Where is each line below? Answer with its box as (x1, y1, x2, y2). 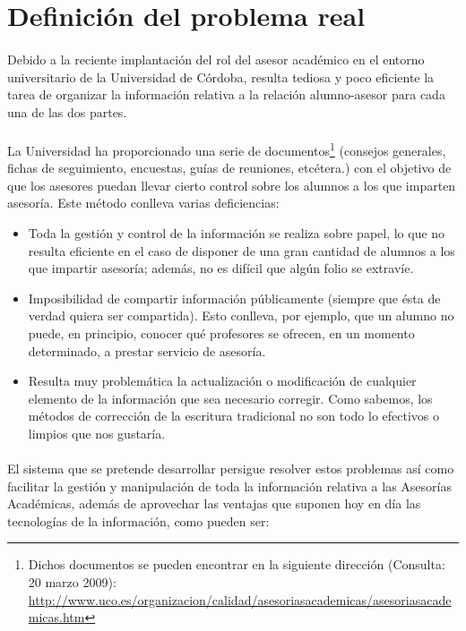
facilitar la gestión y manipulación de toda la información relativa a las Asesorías (7, 476, 452, 495)
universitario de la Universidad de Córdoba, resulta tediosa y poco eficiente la (7, 67, 435, 86)
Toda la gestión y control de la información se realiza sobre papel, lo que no (28, 223, 445, 242)
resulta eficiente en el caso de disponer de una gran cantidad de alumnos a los (28, 241, 455, 260)
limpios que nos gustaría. (28, 423, 166, 442)
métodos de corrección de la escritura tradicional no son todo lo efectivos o (28, 406, 439, 425)
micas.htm (28, 608, 85, 627)
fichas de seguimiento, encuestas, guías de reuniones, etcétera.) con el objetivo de (7, 158, 452, 177)
